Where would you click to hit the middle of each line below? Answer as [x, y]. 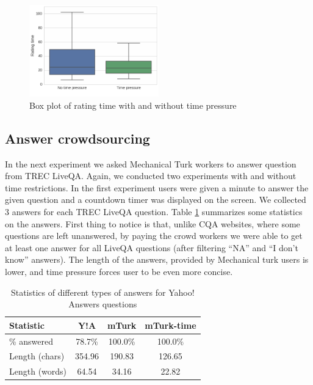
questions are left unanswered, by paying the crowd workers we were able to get [154, 236]
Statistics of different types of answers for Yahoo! [103, 292]
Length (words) [38, 371]
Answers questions [103, 304]
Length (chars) [37, 356]
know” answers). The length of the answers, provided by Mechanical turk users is [157, 259]
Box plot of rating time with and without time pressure [133, 105]
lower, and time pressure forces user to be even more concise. [119, 271]
